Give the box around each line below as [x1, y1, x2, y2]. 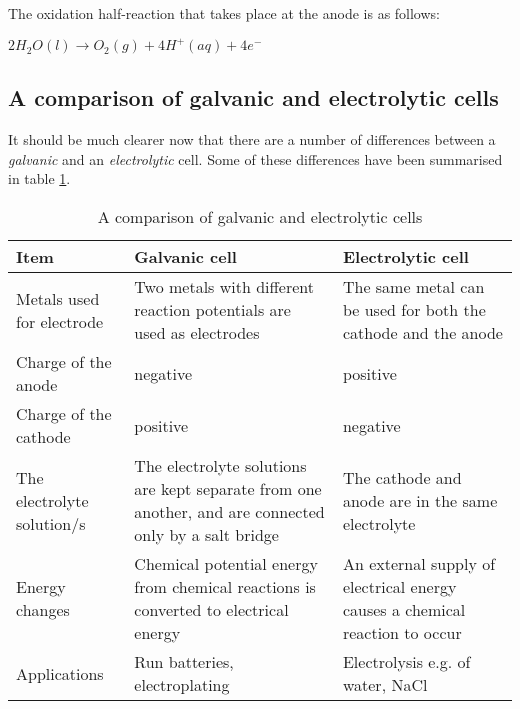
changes [16, 598, 70, 622]
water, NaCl [342, 673, 428, 697]
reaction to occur [342, 621, 462, 645]
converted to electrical [134, 598, 289, 622]
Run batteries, [134, 650, 234, 674]
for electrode [16, 309, 104, 333]
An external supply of [342, 552, 496, 576]
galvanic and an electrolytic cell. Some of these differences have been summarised [8, 148, 503, 169]
